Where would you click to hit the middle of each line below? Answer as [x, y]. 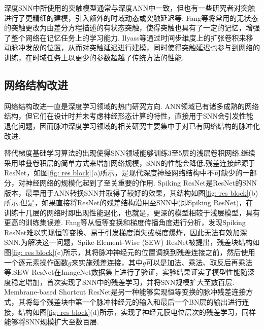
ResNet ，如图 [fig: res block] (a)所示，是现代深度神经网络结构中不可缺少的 [123, 173]
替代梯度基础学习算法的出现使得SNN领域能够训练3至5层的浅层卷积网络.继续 [130, 153]
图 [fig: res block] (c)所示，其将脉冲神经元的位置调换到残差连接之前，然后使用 [130, 252]
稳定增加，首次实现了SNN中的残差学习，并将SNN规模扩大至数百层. [123, 282]
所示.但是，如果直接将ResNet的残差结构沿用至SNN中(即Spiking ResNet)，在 [129, 203]
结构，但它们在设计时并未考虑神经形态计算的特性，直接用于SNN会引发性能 [129, 116]
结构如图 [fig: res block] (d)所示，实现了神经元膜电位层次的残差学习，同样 [137, 311]
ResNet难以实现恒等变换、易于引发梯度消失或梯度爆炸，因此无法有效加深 [126, 232]
